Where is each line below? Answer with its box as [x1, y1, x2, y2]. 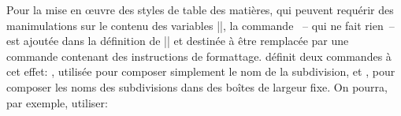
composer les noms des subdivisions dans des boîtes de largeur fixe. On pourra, [6, 78, 388, 95]
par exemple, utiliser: [6, 94, 108, 110]
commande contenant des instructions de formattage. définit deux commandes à [6, 47, 392, 64]
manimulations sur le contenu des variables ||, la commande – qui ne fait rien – [6, 17, 395, 33]
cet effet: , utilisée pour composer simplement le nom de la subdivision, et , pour [6, 63, 395, 80]
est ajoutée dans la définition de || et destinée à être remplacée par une [6, 32, 349, 49]
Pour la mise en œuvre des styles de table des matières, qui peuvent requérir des [6, 2, 394, 17]
